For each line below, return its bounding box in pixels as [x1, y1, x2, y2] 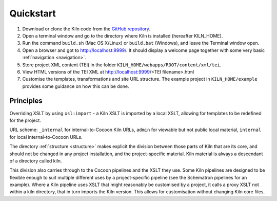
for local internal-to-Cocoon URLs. [9, 134, 83, 140]
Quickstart [9, 8, 56, 19]
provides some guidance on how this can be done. [22, 83, 129, 89]
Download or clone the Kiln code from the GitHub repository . [22, 26, 151, 32]
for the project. [9, 117, 41, 123]
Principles [9, 97, 43, 105]
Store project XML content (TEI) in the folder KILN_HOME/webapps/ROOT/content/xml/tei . [22, 62, 222, 68]
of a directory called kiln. [9, 157, 62, 164]
